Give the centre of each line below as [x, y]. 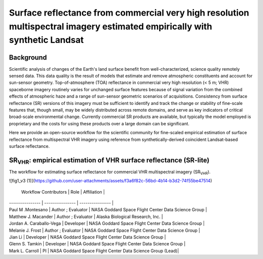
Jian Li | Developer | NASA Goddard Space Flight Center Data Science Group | [87, 237]
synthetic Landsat [46, 40]
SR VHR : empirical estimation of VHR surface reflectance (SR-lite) [109, 161]
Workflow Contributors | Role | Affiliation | [63, 192]
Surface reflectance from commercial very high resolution [129, 13]
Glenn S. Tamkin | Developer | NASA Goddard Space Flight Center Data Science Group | [97, 244]
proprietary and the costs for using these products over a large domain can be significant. [99, 123]
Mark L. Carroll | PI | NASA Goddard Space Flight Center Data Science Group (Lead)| [94, 251]
